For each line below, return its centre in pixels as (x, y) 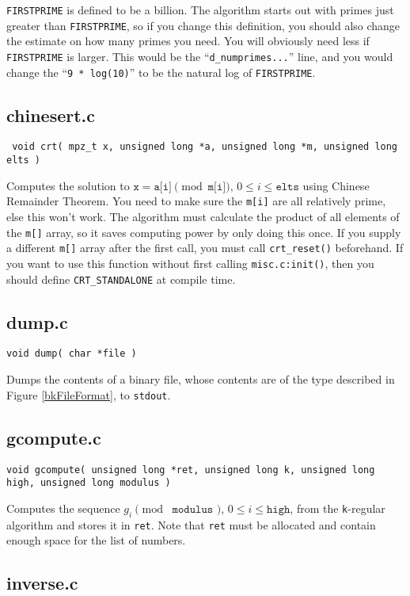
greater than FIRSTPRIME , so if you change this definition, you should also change (203, 25)
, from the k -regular (338, 508)
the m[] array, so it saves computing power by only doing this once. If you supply (204, 232)
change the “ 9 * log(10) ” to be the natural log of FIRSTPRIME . (161, 72)
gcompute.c (54, 437)
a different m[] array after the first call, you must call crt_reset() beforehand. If (205, 248)
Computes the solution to (68, 185)
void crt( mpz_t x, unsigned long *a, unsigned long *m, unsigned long (205, 147)
